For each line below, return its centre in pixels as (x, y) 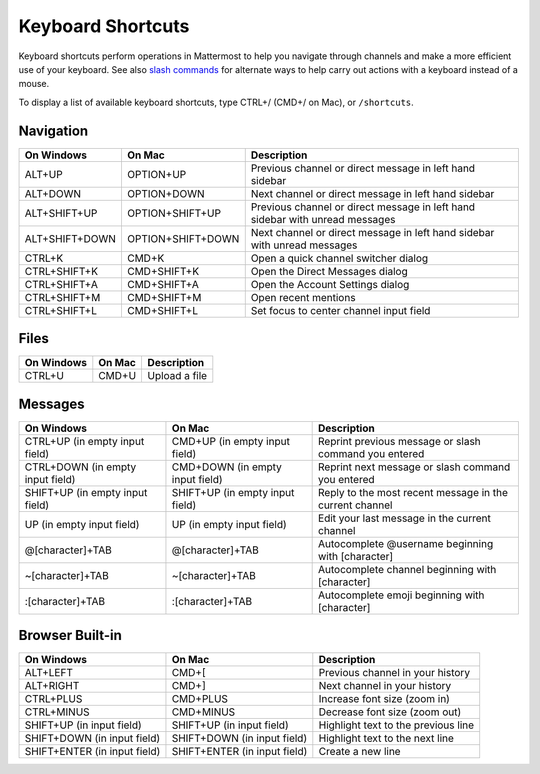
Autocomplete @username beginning (406, 543)
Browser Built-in (70, 635)
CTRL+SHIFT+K (61, 271)
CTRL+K (44, 258)
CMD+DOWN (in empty (226, 467)
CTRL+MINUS (57, 712)
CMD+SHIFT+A (163, 284)
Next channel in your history (385, 686)
